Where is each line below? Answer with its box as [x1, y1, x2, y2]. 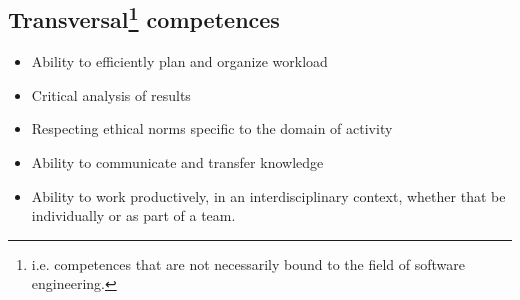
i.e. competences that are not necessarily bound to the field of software [31, 253, 466, 274]
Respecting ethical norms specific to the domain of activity [31, 118, 393, 139]
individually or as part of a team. [31, 205, 236, 226]
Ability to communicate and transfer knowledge [31, 151, 324, 172]
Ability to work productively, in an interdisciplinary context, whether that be [31, 185, 506, 206]
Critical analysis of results [31, 84, 191, 105]
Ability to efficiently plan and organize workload [31, 51, 328, 72]
